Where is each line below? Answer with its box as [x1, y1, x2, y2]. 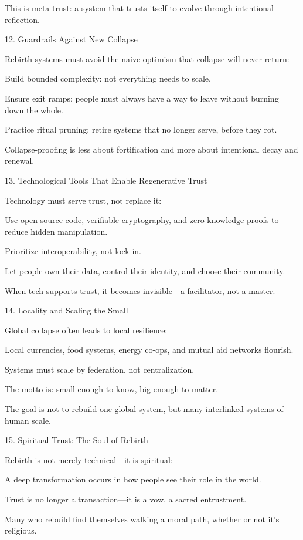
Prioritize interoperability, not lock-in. [5, 245, 141, 257]
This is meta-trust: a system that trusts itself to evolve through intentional [5, 2, 274, 14]
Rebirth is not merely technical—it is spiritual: [5, 453, 173, 465]
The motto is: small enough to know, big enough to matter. [5, 383, 219, 395]
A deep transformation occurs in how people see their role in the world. [5, 473, 261, 485]
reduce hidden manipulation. [5, 225, 108, 237]
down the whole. [5, 103, 63, 116]
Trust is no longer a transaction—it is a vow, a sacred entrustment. [5, 493, 247, 505]
